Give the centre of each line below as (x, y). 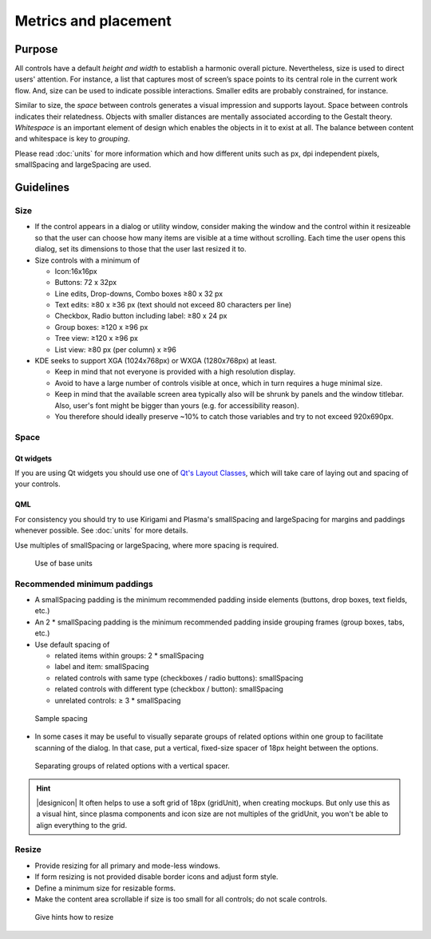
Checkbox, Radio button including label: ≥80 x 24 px (141, 316)
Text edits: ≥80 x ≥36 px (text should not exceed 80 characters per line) (173, 305)
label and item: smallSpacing (102, 667)
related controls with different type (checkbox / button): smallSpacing (169, 689)
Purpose (36, 49)
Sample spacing (61, 718)
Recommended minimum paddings (84, 584)
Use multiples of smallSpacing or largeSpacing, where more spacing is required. (147, 545)
